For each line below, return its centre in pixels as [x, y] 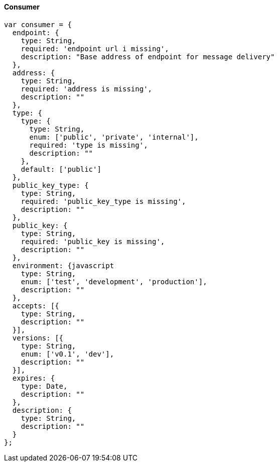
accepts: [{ [36, 306]
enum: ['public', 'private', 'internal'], [114, 137]
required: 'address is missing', [87, 89]
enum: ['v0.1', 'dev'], [67, 354]
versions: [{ [38, 338]
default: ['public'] [61, 169]
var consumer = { [38, 24]
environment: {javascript [63, 265]
